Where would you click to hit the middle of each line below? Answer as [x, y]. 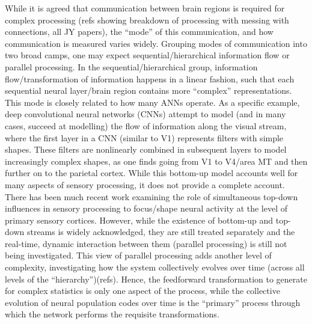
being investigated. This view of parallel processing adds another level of [138, 255]
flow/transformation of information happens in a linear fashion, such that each [150, 78]
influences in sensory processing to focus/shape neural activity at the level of [146, 208]
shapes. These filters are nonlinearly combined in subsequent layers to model [146, 149]
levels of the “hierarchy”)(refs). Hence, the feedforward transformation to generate [156, 279]
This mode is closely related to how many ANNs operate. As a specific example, [152, 102]
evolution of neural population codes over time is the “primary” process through [153, 302]
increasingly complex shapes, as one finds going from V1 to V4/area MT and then [156, 161]
